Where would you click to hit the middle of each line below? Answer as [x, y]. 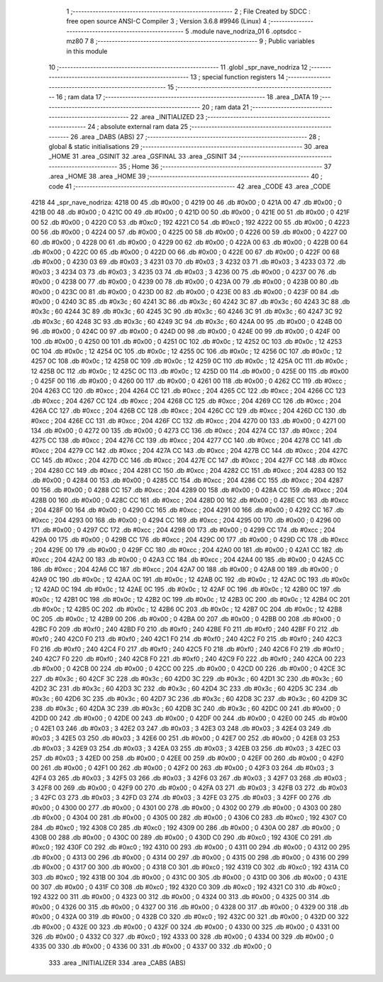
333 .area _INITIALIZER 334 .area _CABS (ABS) [117, 963]
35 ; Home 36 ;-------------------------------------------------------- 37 [225, 166]
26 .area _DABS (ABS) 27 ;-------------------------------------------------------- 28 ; [195, 136]
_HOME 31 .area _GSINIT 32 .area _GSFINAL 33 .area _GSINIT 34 [143, 157]
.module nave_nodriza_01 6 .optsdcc [244, 31]
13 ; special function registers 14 [238, 77]
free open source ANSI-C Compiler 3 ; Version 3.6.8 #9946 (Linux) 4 [167, 21]
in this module [87, 51]
